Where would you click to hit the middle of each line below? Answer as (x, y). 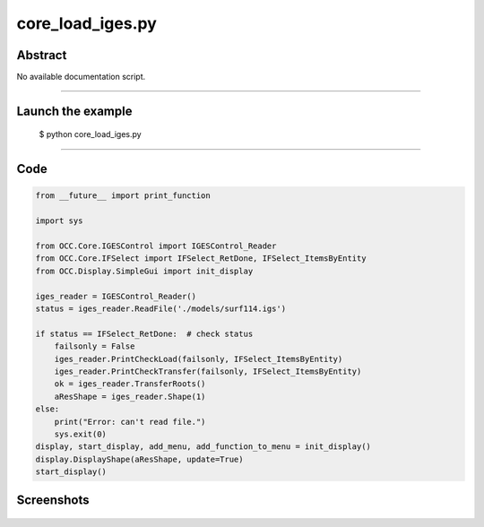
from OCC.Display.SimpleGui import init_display (144, 271)
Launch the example (74, 111)
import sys (59, 221)
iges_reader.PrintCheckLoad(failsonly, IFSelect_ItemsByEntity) (199, 359)
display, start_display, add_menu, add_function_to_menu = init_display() (203, 447)
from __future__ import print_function (123, 196)
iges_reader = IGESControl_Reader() (116, 296)
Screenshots (53, 501)
